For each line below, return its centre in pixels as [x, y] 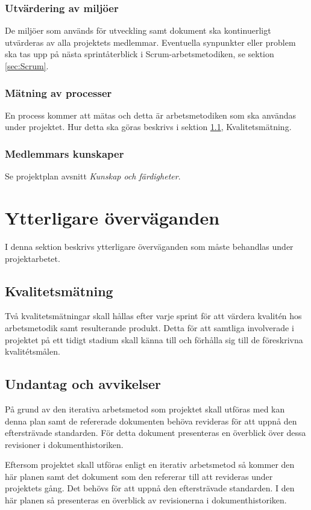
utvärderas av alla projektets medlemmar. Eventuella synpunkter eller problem [150, 42]
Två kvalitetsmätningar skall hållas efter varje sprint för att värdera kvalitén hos [153, 316]
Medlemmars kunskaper [64, 153]
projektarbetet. [33, 258]
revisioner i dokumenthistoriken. [64, 444]
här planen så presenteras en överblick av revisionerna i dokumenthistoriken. [146, 500]
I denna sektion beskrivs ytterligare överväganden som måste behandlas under [149, 246]
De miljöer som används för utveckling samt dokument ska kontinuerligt [138, 30]
